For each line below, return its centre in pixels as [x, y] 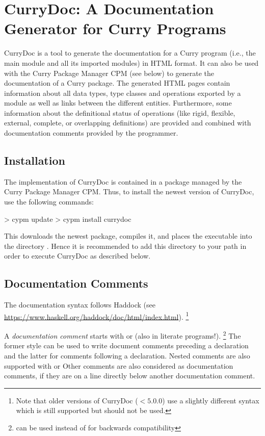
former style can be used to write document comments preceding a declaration [126, 345]
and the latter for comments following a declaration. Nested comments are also [127, 355]
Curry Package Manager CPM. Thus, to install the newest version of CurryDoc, [129, 191]
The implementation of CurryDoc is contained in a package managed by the [123, 181]
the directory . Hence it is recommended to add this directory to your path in [125, 246]
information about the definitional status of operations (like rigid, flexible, [120, 112]
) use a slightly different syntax [211, 400]
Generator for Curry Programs [115, 28]
